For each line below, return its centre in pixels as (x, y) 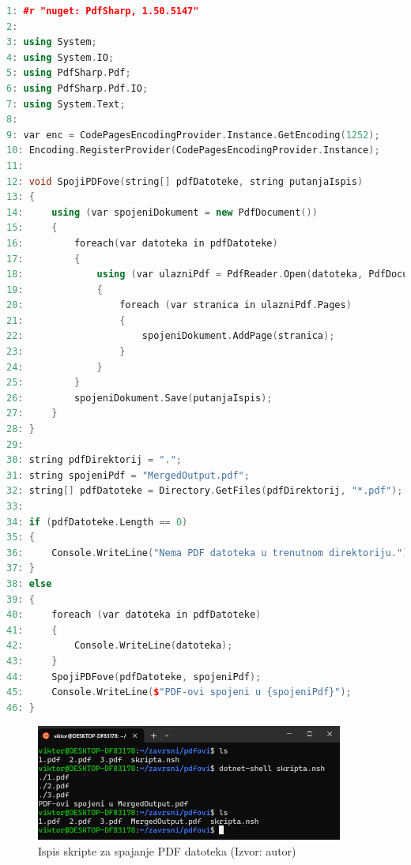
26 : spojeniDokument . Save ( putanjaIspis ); (140, 398)
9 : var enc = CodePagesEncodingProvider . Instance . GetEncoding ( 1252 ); (193, 135)
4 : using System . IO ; (60, 57)
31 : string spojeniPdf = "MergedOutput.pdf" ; (128, 475)
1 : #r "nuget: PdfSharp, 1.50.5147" (103, 11)
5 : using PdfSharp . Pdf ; (69, 73)
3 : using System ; (52, 42)
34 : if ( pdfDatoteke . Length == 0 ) (97, 522)
